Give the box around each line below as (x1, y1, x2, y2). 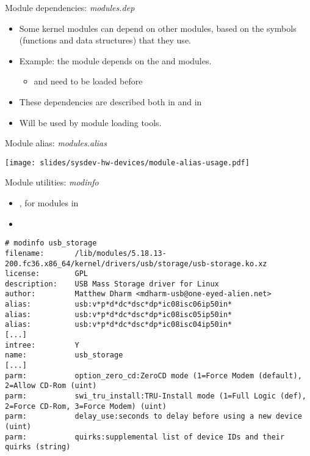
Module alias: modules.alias (5, 136, 107, 149)
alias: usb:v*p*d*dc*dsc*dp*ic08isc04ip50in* (5, 320, 232, 329)
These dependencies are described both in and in (19, 95, 202, 108)
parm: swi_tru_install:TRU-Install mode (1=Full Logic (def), (5, 392, 306, 401)
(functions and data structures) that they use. (19, 34, 191, 47)
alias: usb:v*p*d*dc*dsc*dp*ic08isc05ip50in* (5, 310, 232, 319)
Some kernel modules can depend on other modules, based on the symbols (19, 21, 297, 34)
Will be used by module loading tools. (19, 116, 162, 129)
